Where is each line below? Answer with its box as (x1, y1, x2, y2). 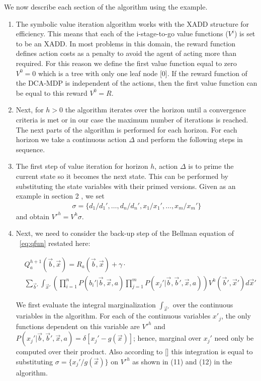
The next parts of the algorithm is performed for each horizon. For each (16, 124, 237, 135)
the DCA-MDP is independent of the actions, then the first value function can (16, 78, 257, 88)
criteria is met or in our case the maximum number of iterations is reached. (16, 114, 248, 124)
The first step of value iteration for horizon (16, 161, 148, 171)
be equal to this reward (16, 87, 88, 98)
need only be (214, 333, 254, 343)
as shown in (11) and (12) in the (132, 356, 232, 366)
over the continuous (172, 299, 233, 309)
